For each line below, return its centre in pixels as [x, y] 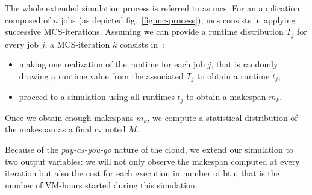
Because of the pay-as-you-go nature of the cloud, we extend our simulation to [149, 149]
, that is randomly [245, 64]
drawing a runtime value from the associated [101, 76]
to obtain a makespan [226, 97]
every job [22, 44]
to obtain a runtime [233, 76]
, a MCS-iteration [77, 44]
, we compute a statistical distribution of [222, 117]
